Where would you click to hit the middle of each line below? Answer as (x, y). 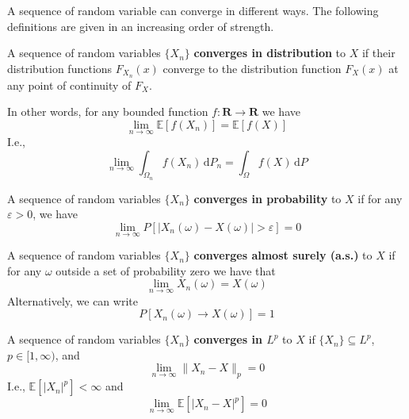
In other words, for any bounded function (108, 111)
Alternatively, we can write (73, 300)
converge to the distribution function (252, 68)
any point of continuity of (69, 85)
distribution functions (60, 68)
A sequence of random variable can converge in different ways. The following (193, 10)
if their (378, 53)
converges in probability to (268, 198)
